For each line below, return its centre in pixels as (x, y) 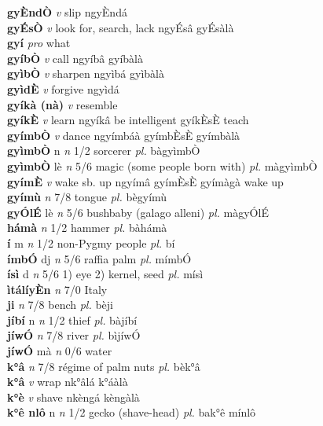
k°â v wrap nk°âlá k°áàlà (68, 382)
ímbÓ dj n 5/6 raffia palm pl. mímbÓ (99, 258)
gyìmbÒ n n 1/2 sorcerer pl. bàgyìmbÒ (104, 151)
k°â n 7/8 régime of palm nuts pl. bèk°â (104, 366)
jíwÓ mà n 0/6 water (60, 351)
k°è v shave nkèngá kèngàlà (73, 397)
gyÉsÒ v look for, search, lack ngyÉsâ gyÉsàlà (121, 27)
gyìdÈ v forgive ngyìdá (63, 88)
